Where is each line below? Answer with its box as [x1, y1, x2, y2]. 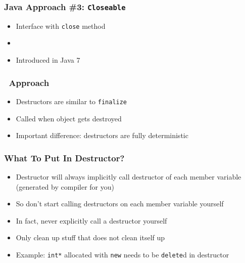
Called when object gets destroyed [16, 113, 122, 123]
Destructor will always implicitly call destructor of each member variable [16, 171, 241, 182]
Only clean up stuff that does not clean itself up [16, 232, 165, 243]
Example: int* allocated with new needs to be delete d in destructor [16, 249, 229, 259]
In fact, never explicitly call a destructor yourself [16, 215, 167, 226]
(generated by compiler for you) [16, 181, 114, 192]
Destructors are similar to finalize [16, 96, 127, 106]
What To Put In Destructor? [4, 151, 125, 164]
